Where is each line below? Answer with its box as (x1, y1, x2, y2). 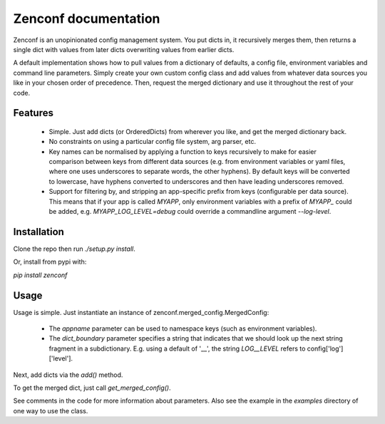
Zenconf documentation (13, 11, 160, 26)
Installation (13, 225, 64, 238)
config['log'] (307, 344, 344, 353)
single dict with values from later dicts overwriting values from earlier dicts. (13, 45, 235, 53)
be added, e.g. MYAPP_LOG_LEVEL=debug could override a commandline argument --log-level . (48, 207, 332, 216)
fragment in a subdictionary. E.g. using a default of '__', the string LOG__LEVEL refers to (48, 344, 306, 353)
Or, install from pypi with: (13, 257, 87, 267)
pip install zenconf (13, 271, 68, 279)
